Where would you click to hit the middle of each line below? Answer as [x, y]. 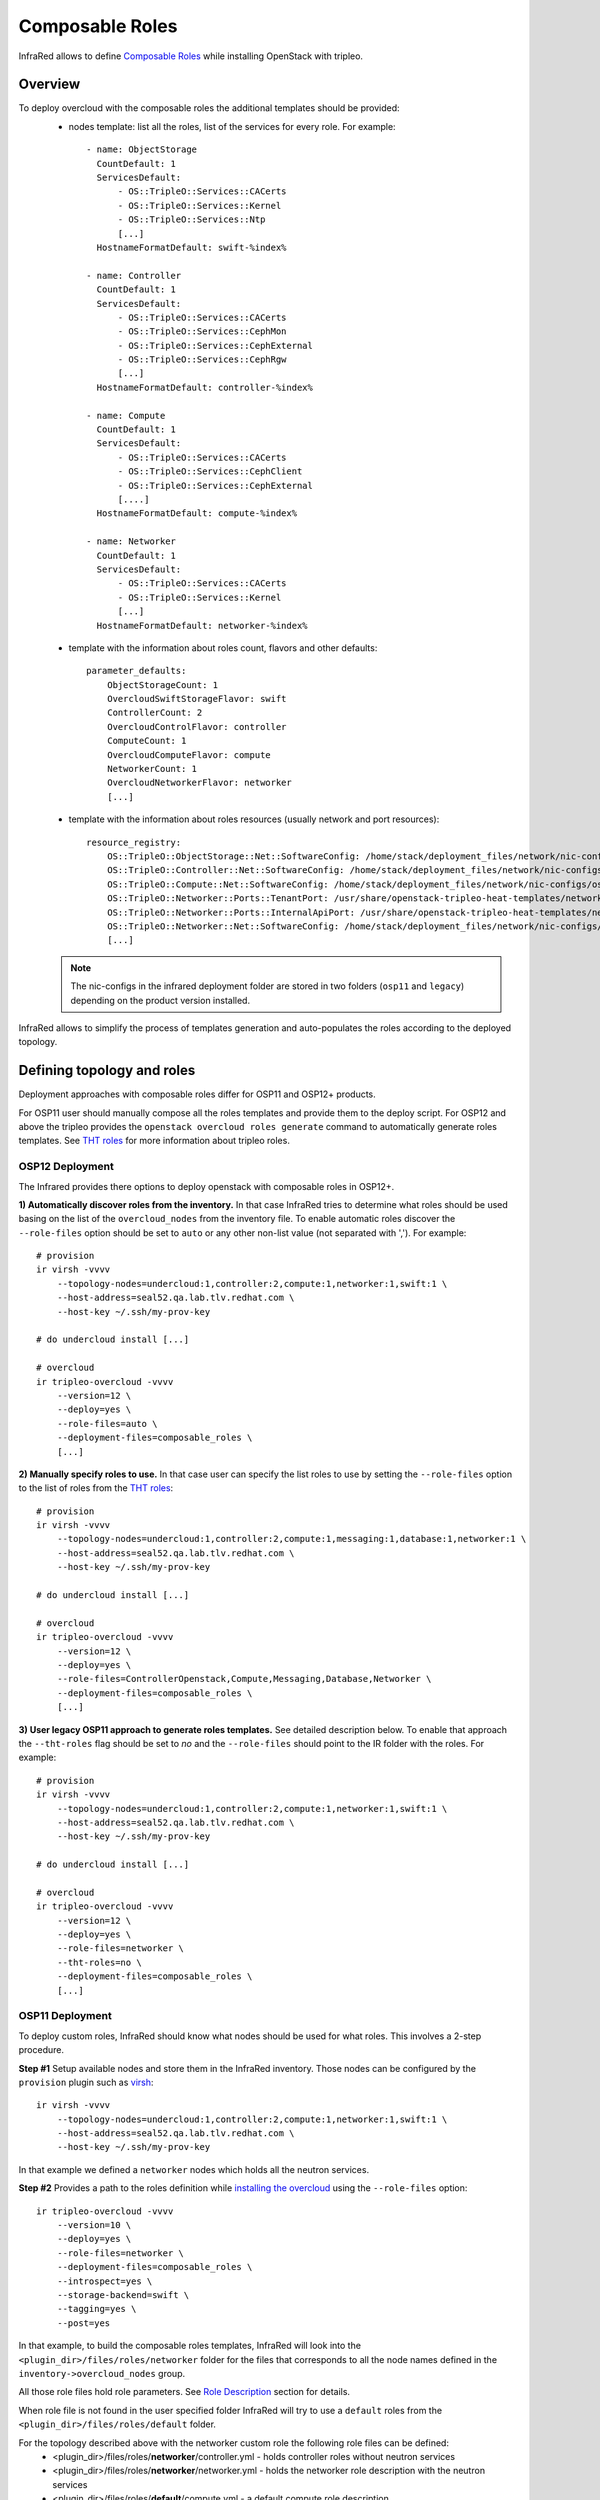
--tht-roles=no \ [99, 1962]
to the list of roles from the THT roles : [96, 1488]
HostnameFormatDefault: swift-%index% [191, 247]
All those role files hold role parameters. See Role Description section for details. [184, 2392]
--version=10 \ [94, 2225]
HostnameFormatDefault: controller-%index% [205, 387]
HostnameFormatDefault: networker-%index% [202, 625]
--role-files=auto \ [107, 1423]
